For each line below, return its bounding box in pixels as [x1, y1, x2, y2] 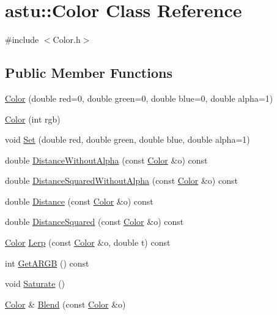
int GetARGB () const [5, 256, 89, 269]
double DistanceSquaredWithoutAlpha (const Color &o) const [5, 174, 238, 187]
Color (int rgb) [5, 112, 61, 125]
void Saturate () [5, 277, 65, 290]
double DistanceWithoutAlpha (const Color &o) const [5, 153, 208, 166]
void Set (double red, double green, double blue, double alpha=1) [5, 133, 250, 146]
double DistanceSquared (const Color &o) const [5, 215, 184, 228]
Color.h [53, 33, 81, 46]
